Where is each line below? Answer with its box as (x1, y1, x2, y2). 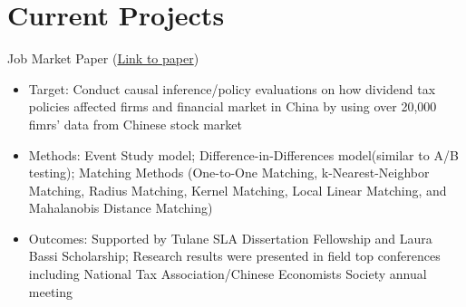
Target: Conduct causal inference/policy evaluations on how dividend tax (28, 79, 436, 98)
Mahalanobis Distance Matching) (28, 198, 213, 217)
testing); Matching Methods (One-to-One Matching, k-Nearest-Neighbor (28, 163, 430, 182)
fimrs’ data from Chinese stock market (28, 114, 243, 133)
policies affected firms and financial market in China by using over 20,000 (28, 97, 437, 116)
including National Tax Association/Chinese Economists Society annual (28, 264, 427, 283)
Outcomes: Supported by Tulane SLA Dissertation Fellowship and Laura (28, 228, 432, 247)
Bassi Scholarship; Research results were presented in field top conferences (28, 246, 441, 265)
